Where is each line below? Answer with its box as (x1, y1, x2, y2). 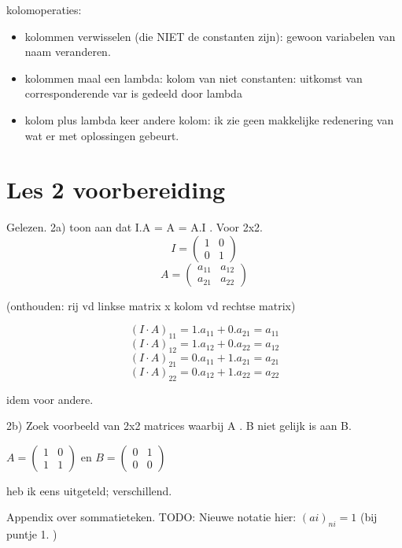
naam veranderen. (24, 43, 111, 60)
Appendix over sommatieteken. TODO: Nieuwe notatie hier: (6, 509, 297, 525)
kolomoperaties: (6, 2, 82, 17)
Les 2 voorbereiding (6, 173, 226, 205)
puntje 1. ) (6, 526, 57, 542)
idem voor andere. (6, 391, 94, 407)
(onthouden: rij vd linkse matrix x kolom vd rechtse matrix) (6, 297, 296, 313)
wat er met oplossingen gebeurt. (24, 127, 179, 143)
